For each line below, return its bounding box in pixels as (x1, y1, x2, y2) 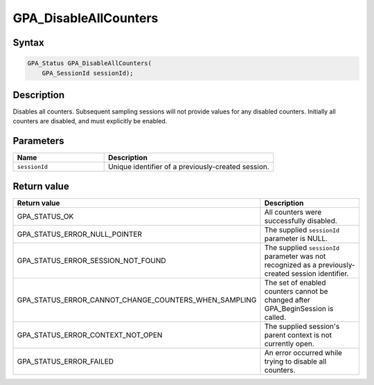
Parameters (12, 135, 64, 147)
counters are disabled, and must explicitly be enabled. (12, 117, 168, 125)
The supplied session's (264, 321, 340, 331)
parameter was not (264, 251, 326, 261)
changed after (264, 295, 311, 305)
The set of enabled (264, 278, 326, 287)
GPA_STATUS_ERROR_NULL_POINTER (17, 229, 142, 239)
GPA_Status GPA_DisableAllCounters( (27, 60, 152, 67)
